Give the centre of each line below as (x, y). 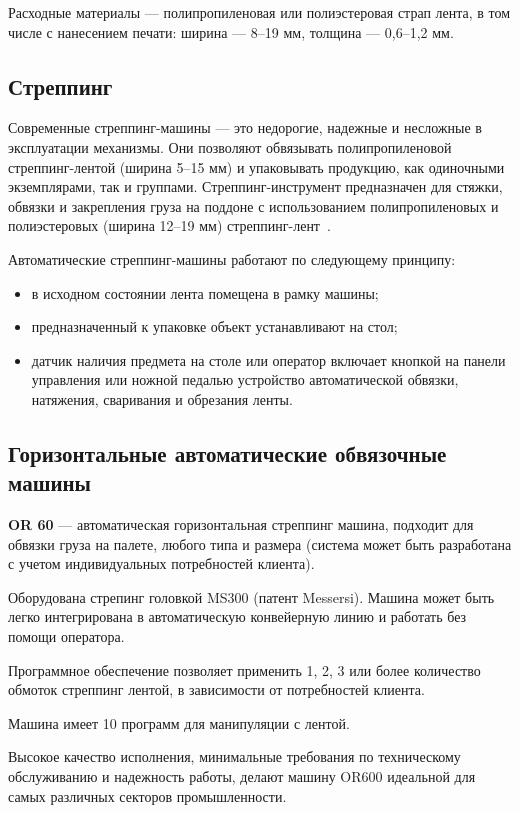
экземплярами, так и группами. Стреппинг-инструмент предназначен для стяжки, (255, 186)
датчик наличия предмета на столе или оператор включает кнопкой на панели (268, 359)
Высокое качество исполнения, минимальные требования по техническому (234, 756)
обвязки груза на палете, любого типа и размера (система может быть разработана (260, 543)
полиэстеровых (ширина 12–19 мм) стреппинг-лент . (169, 225)
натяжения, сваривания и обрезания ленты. (162, 398)
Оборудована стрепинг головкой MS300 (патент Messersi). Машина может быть (251, 596)
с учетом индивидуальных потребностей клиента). (161, 563)
